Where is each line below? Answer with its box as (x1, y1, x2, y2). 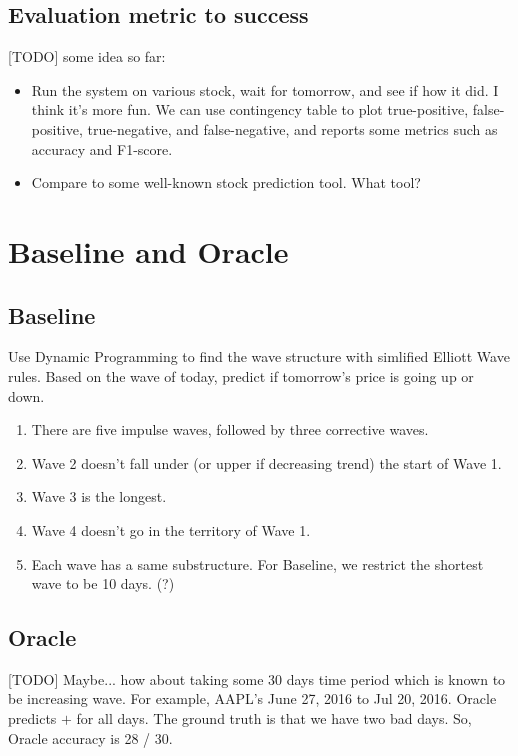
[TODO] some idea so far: (8, 46, 166, 67)
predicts (8, 708, 57, 729)
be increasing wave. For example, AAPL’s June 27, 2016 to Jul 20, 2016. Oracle (8, 688, 497, 709)
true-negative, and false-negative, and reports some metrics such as (87, 118, 498, 139)
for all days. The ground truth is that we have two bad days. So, (76, 708, 472, 729)
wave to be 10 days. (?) (31, 573, 175, 594)
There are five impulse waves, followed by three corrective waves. (31, 419, 429, 440)
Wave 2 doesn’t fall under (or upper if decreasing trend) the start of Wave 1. (31, 452, 502, 473)
